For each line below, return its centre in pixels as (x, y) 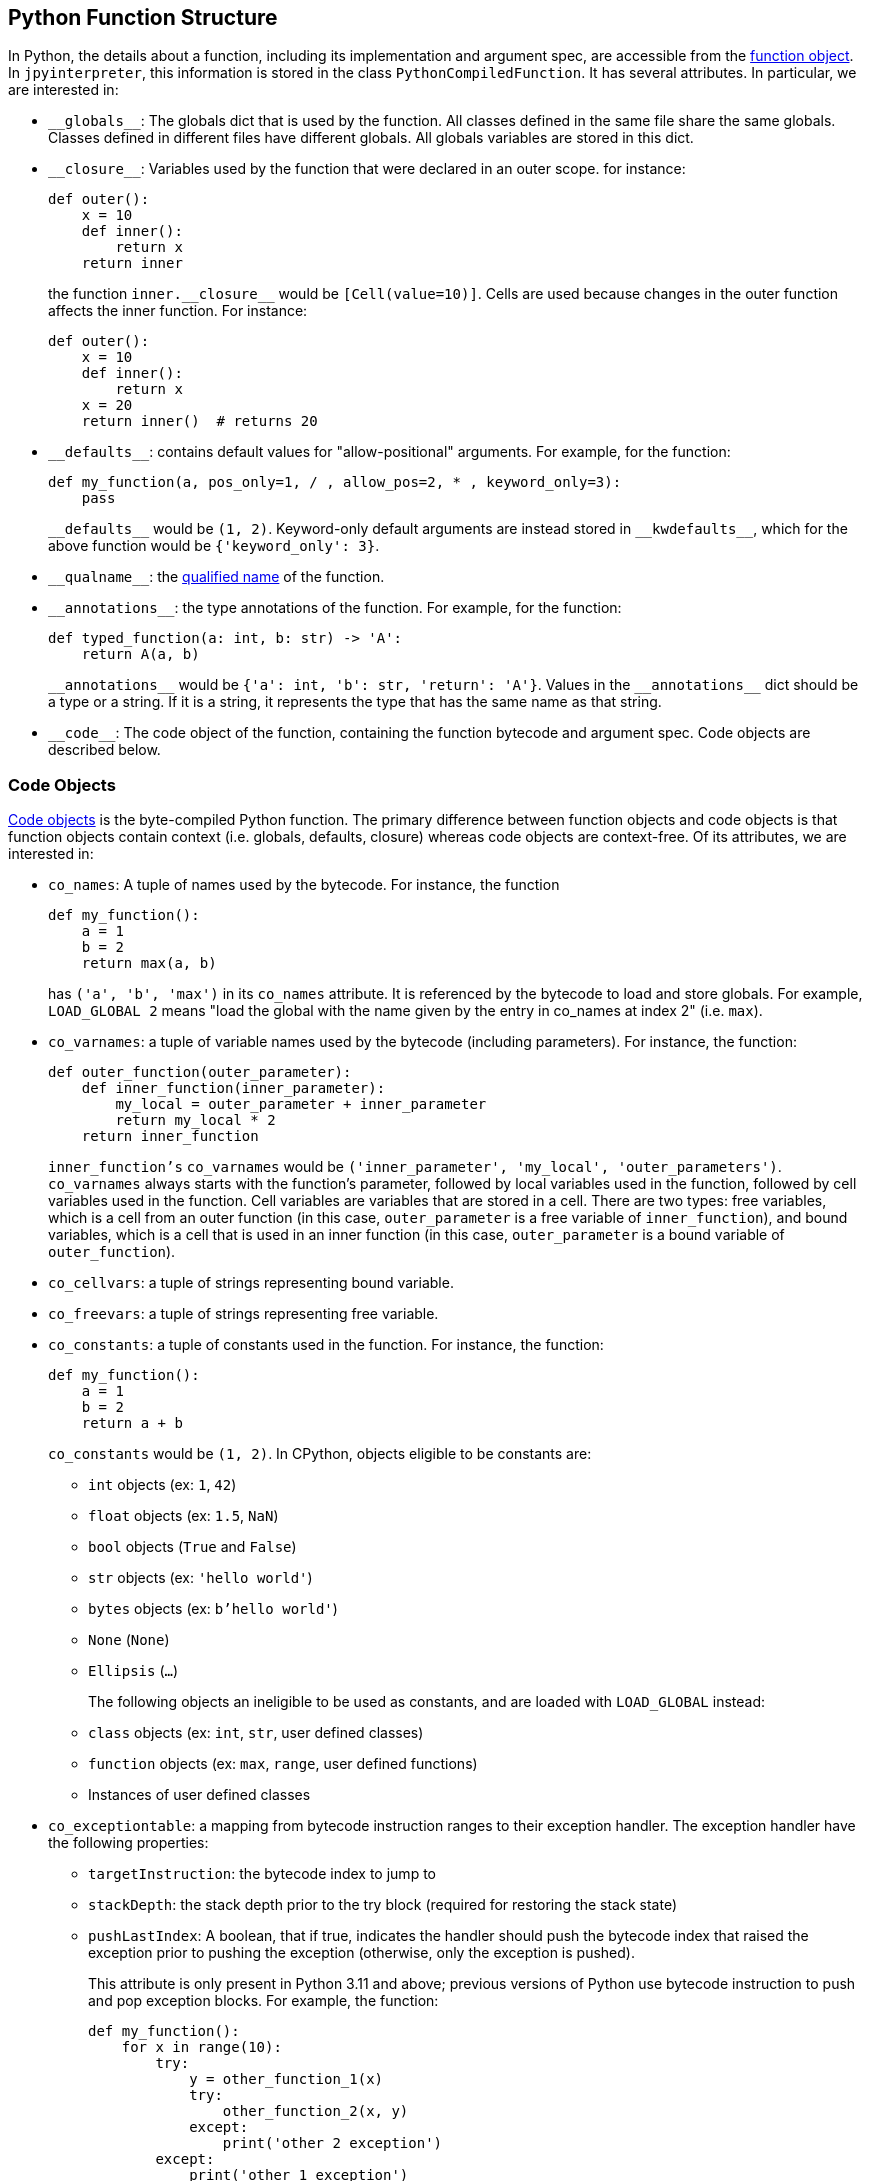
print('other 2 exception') (332, 2143)
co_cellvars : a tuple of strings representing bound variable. (251, 1283)
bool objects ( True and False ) (192, 1547)
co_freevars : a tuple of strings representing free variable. (243, 1314)
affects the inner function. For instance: (178, 311)
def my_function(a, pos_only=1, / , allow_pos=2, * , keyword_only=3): (335, 482)
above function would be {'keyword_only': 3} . (214, 546)
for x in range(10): (201, 2047)
